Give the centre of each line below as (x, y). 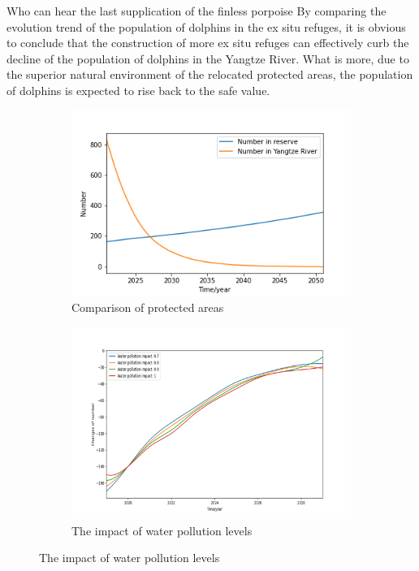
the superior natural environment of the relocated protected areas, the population (210, 74)
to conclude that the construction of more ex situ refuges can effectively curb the (208, 43)
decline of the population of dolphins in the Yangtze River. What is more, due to (208, 58)
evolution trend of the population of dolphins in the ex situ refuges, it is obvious (206, 26)
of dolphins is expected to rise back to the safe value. (138, 90)
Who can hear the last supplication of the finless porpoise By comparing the (197, 11)
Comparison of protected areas (148, 307)
